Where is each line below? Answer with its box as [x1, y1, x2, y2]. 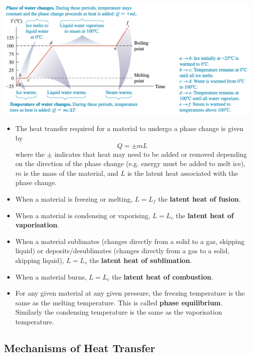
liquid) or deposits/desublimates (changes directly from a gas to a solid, [15, 245, 230, 256]
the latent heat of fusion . [158, 194, 241, 204]
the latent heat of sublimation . [89, 255, 192, 265]
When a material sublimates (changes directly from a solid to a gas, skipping [15, 236, 245, 246]
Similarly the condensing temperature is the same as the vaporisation [15, 307, 222, 317]
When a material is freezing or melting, [15, 194, 133, 204]
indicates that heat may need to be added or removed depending [54, 149, 247, 159]
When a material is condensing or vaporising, [15, 210, 150, 220]
